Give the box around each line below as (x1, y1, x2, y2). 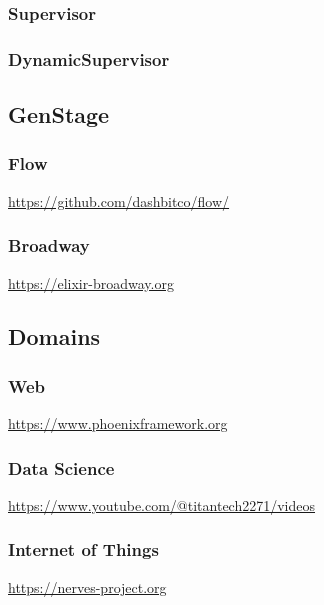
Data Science (8, 455, 115, 480)
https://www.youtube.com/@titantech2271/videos (8, 494, 316, 515)
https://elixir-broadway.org (8, 272, 174, 293)
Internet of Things (8, 537, 159, 562)
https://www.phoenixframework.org (8, 413, 228, 434)
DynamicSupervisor (8, 46, 170, 71)
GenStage (8, 99, 110, 130)
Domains (8, 321, 101, 352)
